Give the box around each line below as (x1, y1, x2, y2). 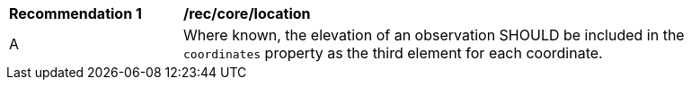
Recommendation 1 (9, 4, 142, 22)
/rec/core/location (183, 4, 311, 22)
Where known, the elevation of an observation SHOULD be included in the (183, 26, 685, 44)
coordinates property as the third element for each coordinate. (183, 44, 603, 62)
